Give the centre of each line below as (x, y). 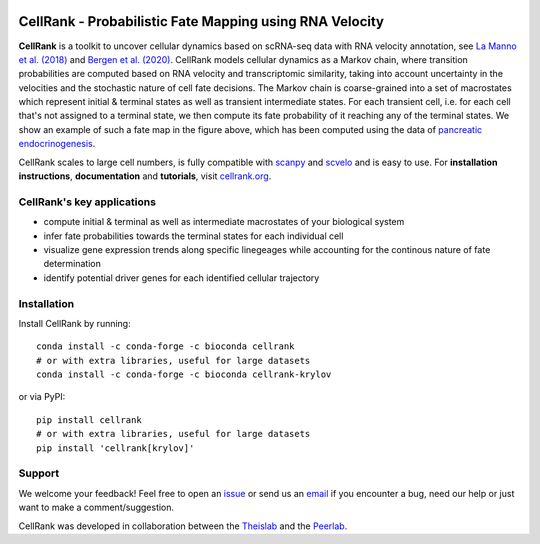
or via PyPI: (42, 397)
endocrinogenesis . (57, 144)
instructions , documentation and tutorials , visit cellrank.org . (145, 176)
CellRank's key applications (87, 202)
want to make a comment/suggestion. (96, 507)
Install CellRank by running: (74, 323)
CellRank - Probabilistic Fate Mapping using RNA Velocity (201, 21)
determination (72, 264)
